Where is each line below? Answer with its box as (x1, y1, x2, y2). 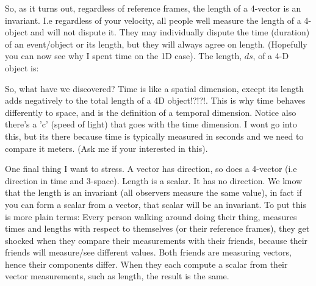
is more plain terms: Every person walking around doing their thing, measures (5, 210, 297, 223)
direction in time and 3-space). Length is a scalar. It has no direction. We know (5, 174, 303, 187)
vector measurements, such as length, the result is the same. (5, 270, 229, 282)
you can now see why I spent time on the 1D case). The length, (5, 49, 242, 62)
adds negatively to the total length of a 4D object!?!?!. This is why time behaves (5, 94, 306, 107)
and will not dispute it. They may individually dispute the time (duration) (30, 26, 310, 38)
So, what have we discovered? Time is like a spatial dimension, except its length (5, 82, 304, 95)
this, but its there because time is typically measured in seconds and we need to (5, 129, 304, 142)
